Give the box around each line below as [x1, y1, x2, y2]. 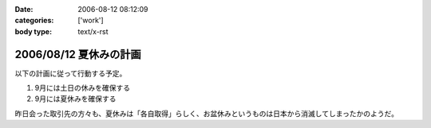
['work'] [77, 16, 104, 25]
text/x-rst [77, 26, 109, 36]
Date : [14, 5, 34, 14]
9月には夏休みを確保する [34, 94, 117, 103]
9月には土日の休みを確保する [34, 83, 131, 93]
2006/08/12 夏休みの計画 [14, 48, 141, 61]
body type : [14, 26, 52, 36]
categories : [14, 16, 54, 25]
